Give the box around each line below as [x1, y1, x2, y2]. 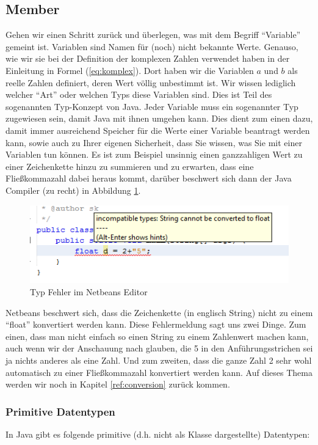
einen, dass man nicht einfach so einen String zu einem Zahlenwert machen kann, [5, 329, 309, 342]
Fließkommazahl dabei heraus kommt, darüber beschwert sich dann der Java [5, 172, 292, 185]
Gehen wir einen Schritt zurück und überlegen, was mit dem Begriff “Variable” [5, 28, 301, 41]
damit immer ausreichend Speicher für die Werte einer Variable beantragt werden [5, 123, 310, 136]
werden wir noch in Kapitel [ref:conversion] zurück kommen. [5, 378, 230, 391]
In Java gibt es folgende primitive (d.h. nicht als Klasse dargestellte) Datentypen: [5, 428, 310, 441]
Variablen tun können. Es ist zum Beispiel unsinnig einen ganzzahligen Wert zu [5, 148, 303, 161]
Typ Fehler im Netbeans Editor [30, 285, 148, 298]
